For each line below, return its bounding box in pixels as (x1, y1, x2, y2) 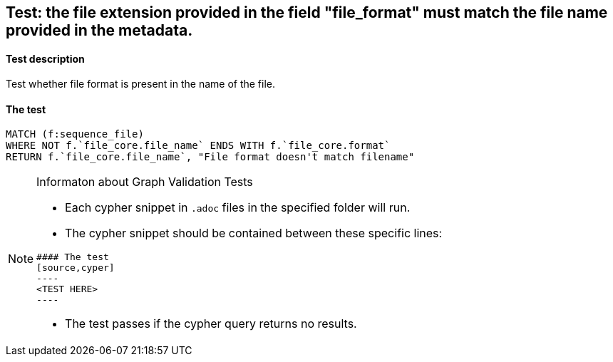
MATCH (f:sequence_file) (6, 128, 144, 140)
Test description (6, 52, 85, 65)
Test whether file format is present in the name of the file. (6, 78, 276, 90)
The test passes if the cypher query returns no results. (65, 316, 357, 331)
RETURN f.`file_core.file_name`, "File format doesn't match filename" (6, 151, 415, 163)
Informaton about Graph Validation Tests (36, 175, 253, 190)
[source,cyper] (36, 262, 115, 274)
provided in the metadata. (6, 21, 193, 39)
